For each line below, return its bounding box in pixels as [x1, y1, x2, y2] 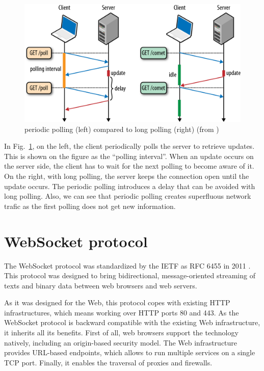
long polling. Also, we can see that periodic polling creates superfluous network [4, 191, 251, 201]
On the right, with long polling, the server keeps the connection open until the [4, 171, 249, 181]
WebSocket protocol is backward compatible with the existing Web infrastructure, [4, 317, 260, 328]
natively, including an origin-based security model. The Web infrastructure [4, 337, 237, 348]
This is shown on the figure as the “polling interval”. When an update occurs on [4, 150, 254, 161]
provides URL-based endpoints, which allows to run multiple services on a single [4, 347, 255, 358]
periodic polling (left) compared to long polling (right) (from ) [24, 123, 219, 134]
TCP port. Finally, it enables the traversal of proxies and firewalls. [4, 357, 213, 367]
